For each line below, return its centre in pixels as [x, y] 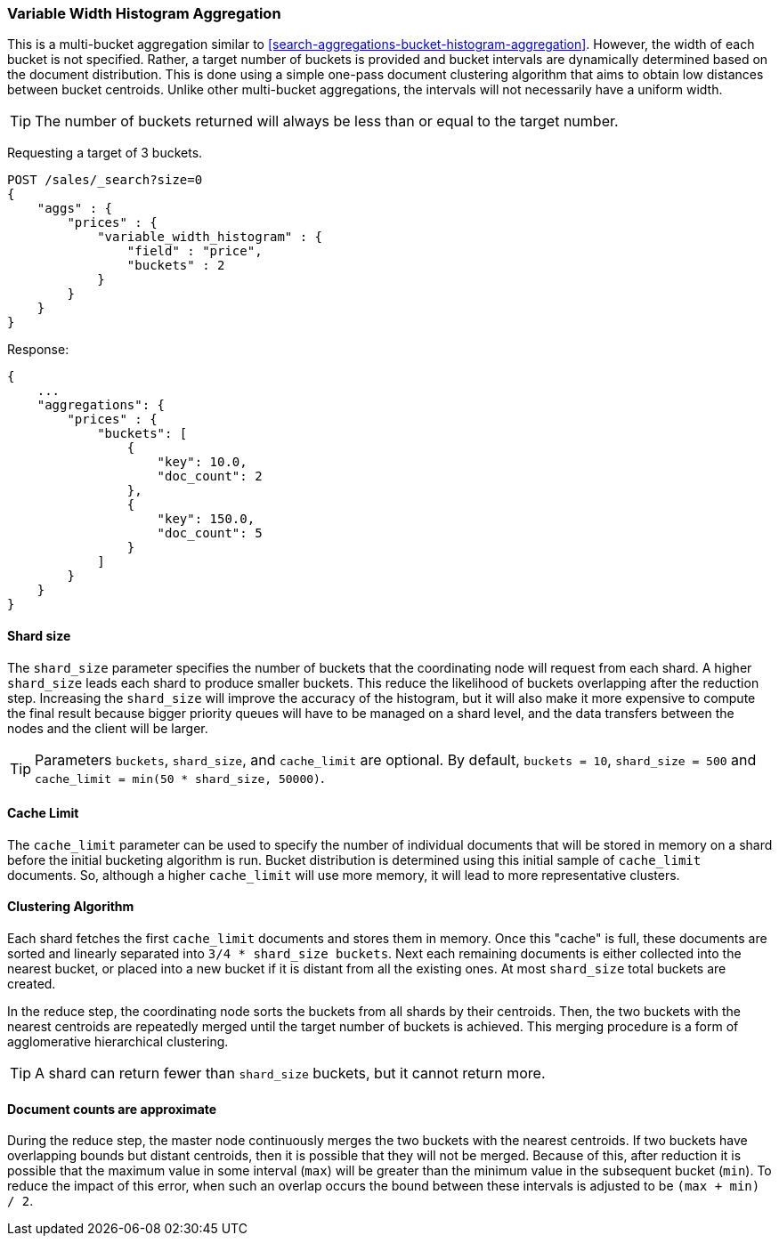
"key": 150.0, [206, 519]
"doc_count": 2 [210, 476]
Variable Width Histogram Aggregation [144, 13]
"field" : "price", [195, 251]
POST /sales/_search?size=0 [105, 180]
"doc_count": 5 [210, 533]
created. [32, 984]
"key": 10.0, [202, 462]
